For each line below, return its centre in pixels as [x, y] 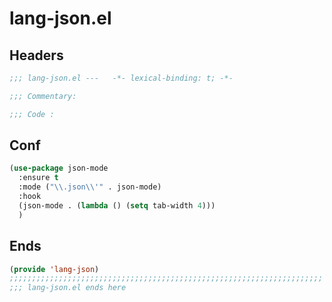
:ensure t [38, 178]
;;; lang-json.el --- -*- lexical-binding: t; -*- [121, 78]
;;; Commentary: [43, 96]
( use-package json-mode [59, 168]
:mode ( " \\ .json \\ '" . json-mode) [90, 187]
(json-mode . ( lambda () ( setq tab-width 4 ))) [117, 205]
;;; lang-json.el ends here [68, 288]
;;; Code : [32, 114]
